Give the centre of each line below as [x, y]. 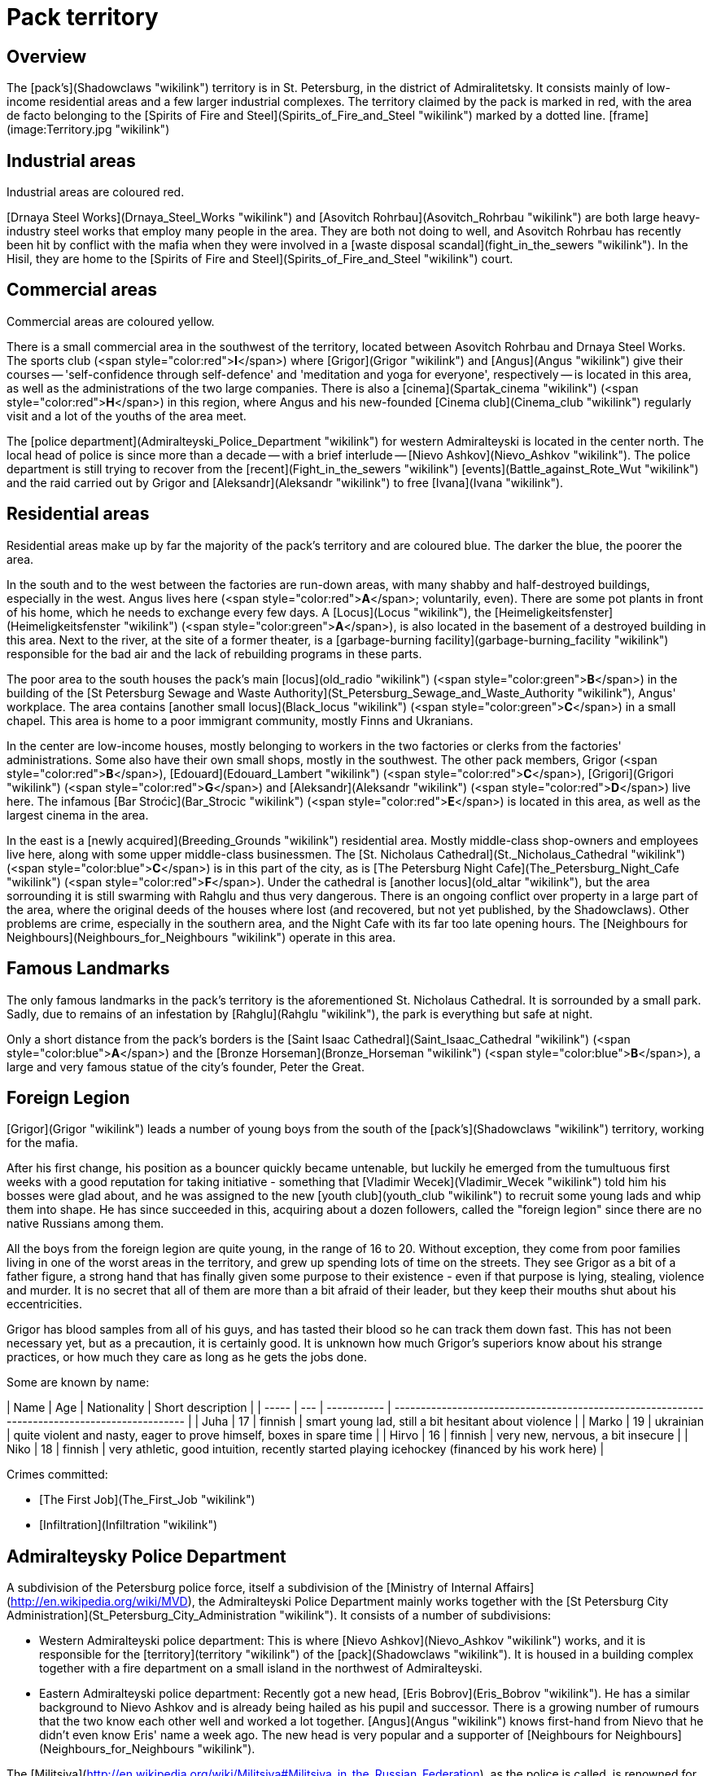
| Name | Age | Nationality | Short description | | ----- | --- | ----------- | [199, 1408]
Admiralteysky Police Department [146, 1556]
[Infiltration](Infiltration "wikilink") [129, 1525]
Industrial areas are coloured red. [96, 192]
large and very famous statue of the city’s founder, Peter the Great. [186, 1066]
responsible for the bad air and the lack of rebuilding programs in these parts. [214, 653]
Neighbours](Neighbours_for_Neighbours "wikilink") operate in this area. [201, 937]
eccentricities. [44, 1304]
